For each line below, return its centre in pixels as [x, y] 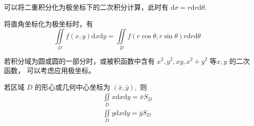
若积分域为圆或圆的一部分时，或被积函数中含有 [79, 61]
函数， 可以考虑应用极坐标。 [50, 70]
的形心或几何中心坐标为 [72, 87]
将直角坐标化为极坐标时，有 [48, 23]
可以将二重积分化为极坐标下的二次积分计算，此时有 [86, 7]
